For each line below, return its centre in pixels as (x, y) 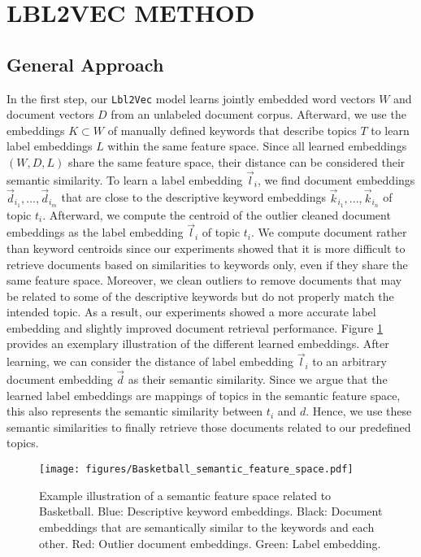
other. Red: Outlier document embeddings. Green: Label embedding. (210, 543)
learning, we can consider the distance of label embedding (150, 361)
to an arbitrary (349, 361)
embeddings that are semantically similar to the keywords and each (207, 527)
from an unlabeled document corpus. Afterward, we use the (258, 114)
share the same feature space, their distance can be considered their (237, 162)
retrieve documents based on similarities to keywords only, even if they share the (207, 264)
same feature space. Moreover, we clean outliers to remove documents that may (204, 280)
